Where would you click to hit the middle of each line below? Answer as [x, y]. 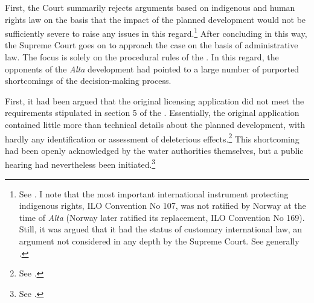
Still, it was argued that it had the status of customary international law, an [161, 229]
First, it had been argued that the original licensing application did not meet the [155, 100]
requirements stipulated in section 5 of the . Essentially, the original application [152, 113]
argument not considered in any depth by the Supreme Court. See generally [159, 241]
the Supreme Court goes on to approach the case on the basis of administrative [152, 45]
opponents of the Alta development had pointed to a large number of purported [152, 69]
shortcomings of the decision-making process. [88, 81]
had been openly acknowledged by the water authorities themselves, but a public [154, 150]
